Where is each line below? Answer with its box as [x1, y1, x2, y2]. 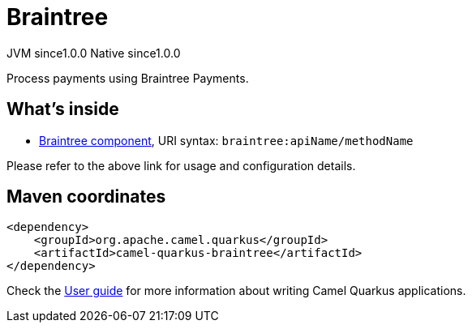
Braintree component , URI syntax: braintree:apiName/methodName [39, 133, 414, 147]
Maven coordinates [6, 186, 166, 207]
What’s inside [6, 99, 119, 120]
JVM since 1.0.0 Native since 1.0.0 [6, 45, 181, 60]
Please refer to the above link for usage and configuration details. [6, 158, 356, 173]
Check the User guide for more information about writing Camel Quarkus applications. [6, 284, 466, 298]
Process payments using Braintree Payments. [6, 70, 249, 85]
